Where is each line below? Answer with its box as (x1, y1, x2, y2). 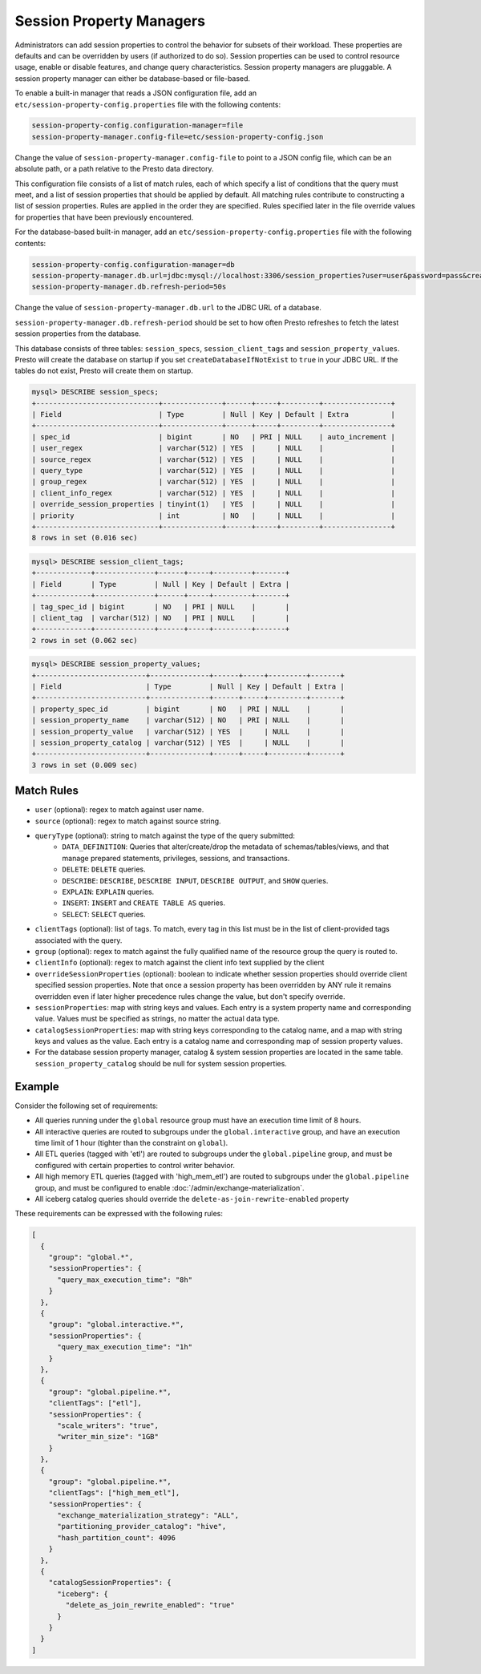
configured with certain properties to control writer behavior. (34, 1160, 236, 1170)
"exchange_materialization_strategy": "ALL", (57, 1511, 240, 1520)
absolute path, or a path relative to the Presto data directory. (14, 164, 214, 174)
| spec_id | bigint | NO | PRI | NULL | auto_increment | (31, 432, 396, 441)
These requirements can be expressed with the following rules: (14, 1209, 224, 1219)
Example (14, 1079, 59, 1094)
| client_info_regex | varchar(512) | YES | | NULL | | (31, 488, 396, 497)
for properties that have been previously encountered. (14, 212, 194, 222)
